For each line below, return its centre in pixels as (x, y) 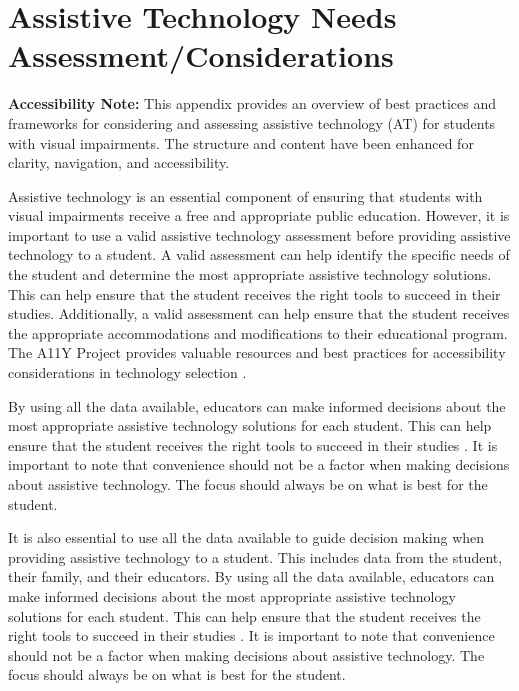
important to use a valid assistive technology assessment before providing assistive (259, 234)
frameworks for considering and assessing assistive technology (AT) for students (252, 122)
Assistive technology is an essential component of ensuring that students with (245, 195)
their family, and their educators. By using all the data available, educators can (251, 576)
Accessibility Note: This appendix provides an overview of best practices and (252, 103)
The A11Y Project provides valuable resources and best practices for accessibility (257, 352)
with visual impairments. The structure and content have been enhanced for (241, 142)
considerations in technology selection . (127, 372)
